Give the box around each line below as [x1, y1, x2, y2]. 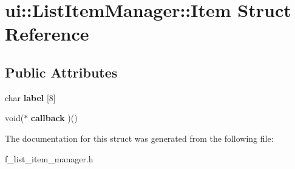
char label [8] [5, 91, 56, 104]
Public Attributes [5, 62, 118, 81]
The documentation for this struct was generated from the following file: [5, 131, 274, 144]
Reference [5, 21, 89, 46]
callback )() [30, 111, 78, 124]
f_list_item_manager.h [5, 152, 93, 165]
